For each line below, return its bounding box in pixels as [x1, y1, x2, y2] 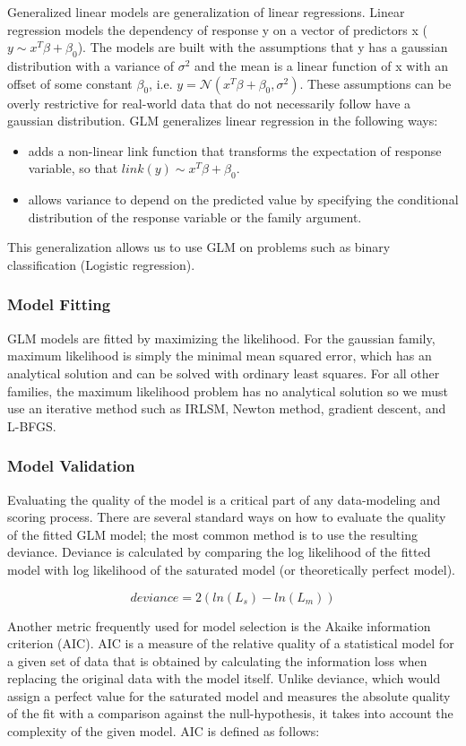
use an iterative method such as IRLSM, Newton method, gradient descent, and [7, 399, 446, 418]
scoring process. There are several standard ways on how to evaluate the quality [7, 507, 446, 526]
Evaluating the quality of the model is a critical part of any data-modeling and [7, 490, 441, 508]
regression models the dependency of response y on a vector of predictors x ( [7, 20, 427, 39]
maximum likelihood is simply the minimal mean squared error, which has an [7, 346, 432, 365]
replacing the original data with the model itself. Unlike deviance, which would [7, 669, 441, 688]
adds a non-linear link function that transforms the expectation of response [28, 141, 442, 160]
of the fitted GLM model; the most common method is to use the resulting [7, 525, 418, 543]
